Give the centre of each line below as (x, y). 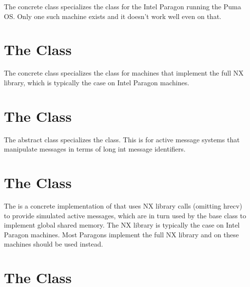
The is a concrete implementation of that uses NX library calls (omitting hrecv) (123, 205)
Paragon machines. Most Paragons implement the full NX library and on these (121, 234)
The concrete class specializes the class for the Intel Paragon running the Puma (123, 6)
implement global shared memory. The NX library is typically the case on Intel (122, 225)
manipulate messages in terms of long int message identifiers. (95, 149)
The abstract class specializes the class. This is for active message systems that (122, 139)
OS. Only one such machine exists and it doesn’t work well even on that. (113, 16)
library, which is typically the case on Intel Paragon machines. (97, 82)
